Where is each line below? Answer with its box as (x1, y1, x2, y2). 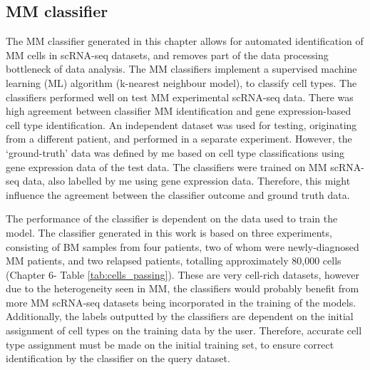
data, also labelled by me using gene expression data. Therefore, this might (22, 173, 351, 188)
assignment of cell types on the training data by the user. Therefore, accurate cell (6, 323, 362, 338)
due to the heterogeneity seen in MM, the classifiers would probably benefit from (6, 281, 359, 296)
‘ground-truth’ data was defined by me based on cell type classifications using (6, 145, 344, 160)
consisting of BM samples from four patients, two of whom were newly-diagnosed (6, 239, 359, 254)
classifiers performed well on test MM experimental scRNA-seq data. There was (6, 89, 354, 104)
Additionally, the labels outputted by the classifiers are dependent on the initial (6, 309, 354, 324)
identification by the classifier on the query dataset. (6, 351, 230, 366)
